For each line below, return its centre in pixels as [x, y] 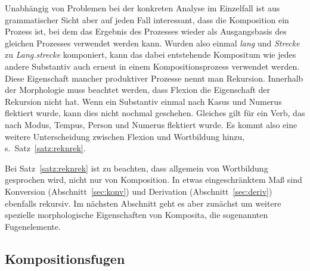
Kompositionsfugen [65, 258]
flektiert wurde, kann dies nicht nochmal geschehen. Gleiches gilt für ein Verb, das [155, 113]
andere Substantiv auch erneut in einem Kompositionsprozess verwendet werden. [152, 66]
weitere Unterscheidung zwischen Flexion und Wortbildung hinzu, [125, 136]
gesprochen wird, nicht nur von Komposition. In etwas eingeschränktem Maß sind [154, 180]
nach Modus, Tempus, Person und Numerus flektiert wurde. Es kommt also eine [151, 124]
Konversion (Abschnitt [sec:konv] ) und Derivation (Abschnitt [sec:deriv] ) [139, 191]
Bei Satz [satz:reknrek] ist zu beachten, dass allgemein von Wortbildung [137, 168]
